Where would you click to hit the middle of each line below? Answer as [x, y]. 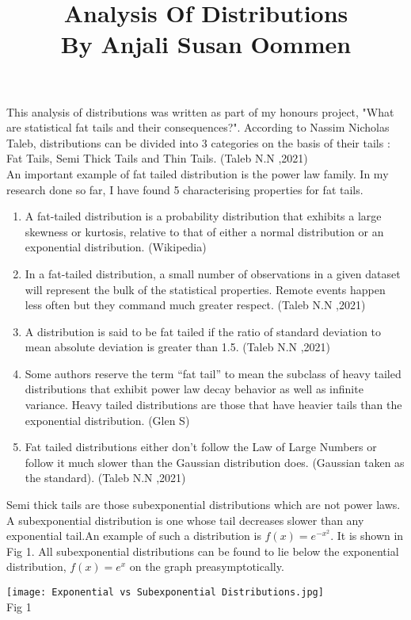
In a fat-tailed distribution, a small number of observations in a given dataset [213, 273]
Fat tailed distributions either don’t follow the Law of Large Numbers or [201, 447]
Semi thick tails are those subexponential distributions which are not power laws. [204, 505]
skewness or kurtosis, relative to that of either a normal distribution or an [204, 231]
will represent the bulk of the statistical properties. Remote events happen [205, 289]
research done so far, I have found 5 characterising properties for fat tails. [185, 189]
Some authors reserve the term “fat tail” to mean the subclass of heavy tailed [213, 373]
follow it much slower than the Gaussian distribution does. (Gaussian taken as [215, 462]
